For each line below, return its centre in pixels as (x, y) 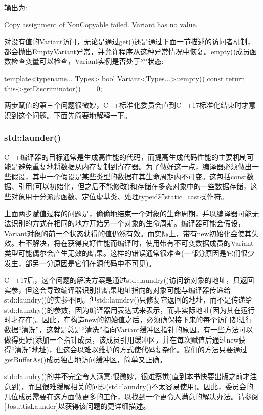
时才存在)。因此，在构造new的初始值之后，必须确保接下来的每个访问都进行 (128, 319)
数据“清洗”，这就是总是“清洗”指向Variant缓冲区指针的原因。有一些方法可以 (128, 330)
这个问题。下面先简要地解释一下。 (75, 115)
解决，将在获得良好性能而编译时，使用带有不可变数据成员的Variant (143, 243)
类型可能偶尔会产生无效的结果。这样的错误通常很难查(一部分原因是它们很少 (129, 253)
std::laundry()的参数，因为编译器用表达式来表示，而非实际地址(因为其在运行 (129, 309)
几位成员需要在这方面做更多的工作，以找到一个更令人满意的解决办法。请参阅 (131, 396)
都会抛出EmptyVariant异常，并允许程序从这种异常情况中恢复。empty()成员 (127, 51)
